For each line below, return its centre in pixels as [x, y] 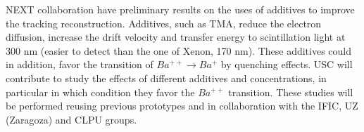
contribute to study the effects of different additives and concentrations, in [166, 78]
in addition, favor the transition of [80, 64]
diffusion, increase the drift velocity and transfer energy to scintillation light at [176, 37]
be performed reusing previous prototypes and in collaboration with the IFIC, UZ [182, 106]
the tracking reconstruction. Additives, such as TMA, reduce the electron [164, 23]
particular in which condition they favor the [100, 92]
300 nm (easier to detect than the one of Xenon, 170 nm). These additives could [179, 50]
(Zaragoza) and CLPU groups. [71, 119]
